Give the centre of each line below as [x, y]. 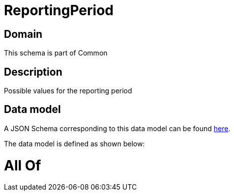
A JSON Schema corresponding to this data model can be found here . [117, 128]
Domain [23, 34]
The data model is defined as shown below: [74, 143]
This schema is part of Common [56, 53]
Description [33, 72]
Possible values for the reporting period [68, 91]
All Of [23, 165]
